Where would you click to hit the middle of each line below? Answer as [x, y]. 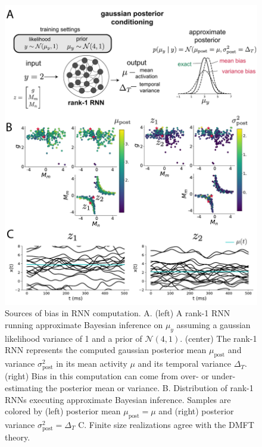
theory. [18, 437]
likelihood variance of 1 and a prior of [74, 338]
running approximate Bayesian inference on [84, 325]
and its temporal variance [185, 363]
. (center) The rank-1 [219, 338]
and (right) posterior [196, 411]
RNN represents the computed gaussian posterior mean [106, 350]
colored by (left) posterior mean [63, 411]
